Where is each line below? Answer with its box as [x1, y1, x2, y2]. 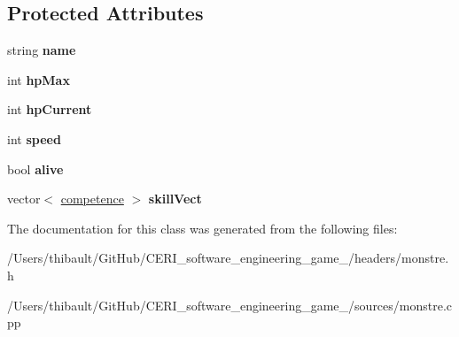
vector [7, 189, 41, 208]
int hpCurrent [7, 100, 92, 119]
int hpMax [7, 70, 70, 88]
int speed [7, 129, 61, 148]
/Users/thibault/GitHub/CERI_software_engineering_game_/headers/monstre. [7, 249, 449, 267]
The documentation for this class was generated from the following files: [7, 218, 398, 237]
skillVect [148, 189, 202, 208]
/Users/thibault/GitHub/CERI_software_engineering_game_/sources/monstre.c [7, 295, 453, 314]
